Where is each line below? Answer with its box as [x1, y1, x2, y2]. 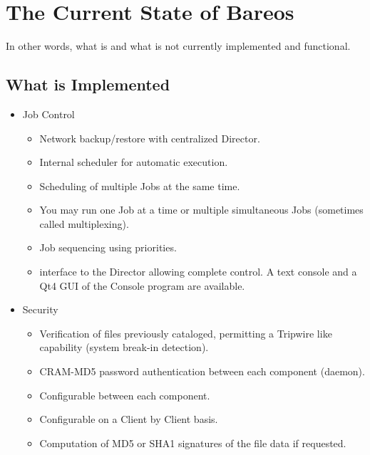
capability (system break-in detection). [39, 340, 209, 355]
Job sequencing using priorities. [39, 240, 177, 255]
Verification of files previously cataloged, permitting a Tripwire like [39, 325, 332, 340]
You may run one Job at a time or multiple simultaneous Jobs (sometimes [39, 202, 364, 217]
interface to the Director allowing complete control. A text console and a [39, 264, 357, 279]
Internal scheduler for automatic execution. [39, 155, 228, 169]
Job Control [22, 106, 75, 121]
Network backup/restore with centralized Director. [39, 130, 260, 145]
